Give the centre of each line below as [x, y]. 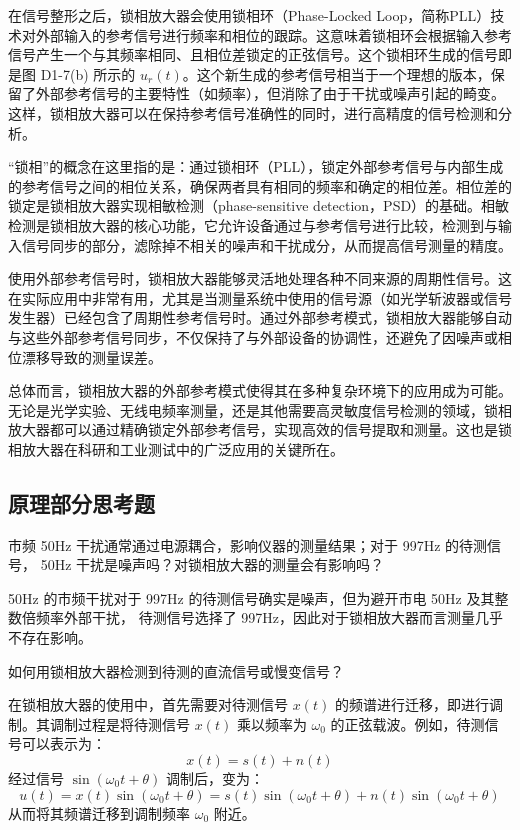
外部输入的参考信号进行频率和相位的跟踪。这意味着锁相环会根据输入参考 [273, 34]
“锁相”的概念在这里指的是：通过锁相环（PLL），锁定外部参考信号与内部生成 [256, 166]
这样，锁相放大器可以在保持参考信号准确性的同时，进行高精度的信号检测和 [253, 112]
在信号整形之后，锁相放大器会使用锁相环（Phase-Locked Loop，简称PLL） [249, 15]
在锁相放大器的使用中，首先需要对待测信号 [148, 704]
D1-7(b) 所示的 [88, 73]
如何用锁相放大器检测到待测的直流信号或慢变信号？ [176, 670]
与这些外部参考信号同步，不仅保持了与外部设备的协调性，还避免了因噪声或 [253, 336]
